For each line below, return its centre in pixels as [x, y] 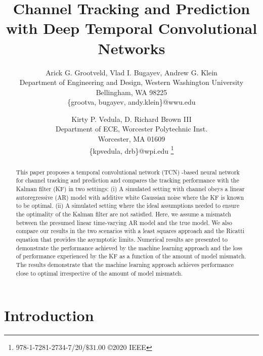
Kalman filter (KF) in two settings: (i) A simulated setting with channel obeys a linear [130, 189]
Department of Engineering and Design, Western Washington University [131, 82]
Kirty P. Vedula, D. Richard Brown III [131, 119]
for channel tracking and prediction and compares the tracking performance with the [127, 180]
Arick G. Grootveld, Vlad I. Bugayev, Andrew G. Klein [131, 72]
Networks [131, 48]
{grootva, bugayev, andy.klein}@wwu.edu [131, 102]
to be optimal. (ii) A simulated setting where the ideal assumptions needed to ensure [128, 206]
